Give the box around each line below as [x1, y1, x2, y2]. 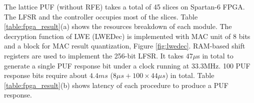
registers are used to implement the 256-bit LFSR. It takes [4, 50, 184, 60]
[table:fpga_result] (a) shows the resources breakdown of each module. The [4, 21, 232, 31]
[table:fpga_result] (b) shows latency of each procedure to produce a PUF [4, 79, 228, 90]
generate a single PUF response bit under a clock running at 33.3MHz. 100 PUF [4, 60, 250, 70]
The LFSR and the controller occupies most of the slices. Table [4, 11, 198, 21]
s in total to [197, 50, 233, 60]
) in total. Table [165, 70, 214, 80]
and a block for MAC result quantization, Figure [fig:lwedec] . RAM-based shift [4, 40, 245, 51]
